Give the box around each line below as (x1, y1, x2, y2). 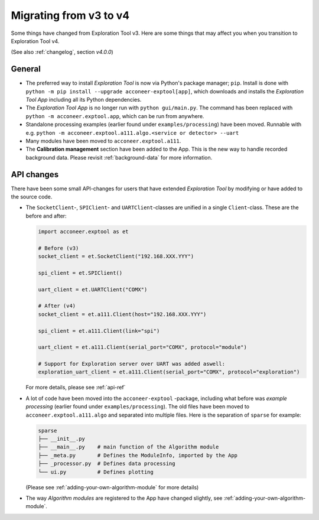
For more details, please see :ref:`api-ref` (25, 384, 126, 391)
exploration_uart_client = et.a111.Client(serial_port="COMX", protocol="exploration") (38, 369, 300, 375)
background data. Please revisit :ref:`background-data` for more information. (25, 154, 213, 161)
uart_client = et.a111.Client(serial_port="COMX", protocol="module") (38, 344, 248, 351)
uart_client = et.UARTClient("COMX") (38, 286, 148, 292)
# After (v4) (38, 303, 76, 310)
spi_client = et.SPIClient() (38, 269, 123, 276)
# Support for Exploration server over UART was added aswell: (38, 360, 226, 368)
